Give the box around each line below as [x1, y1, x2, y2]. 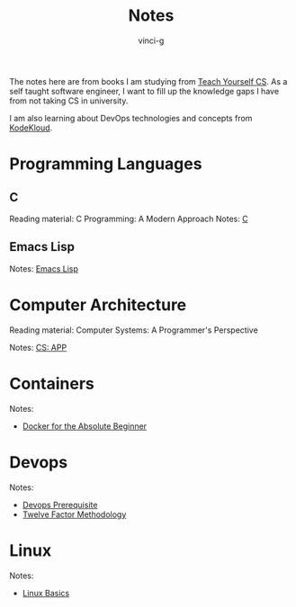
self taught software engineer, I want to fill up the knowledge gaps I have [9, 85, 280, 96]
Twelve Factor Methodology [22, 509, 127, 520]
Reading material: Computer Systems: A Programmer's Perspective [9, 325, 258, 335]
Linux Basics [22, 587, 70, 598]
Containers [9, 373, 94, 394]
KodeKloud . [9, 122, 53, 133]
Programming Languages [9, 154, 202, 174]
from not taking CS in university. [9, 95, 129, 106]
